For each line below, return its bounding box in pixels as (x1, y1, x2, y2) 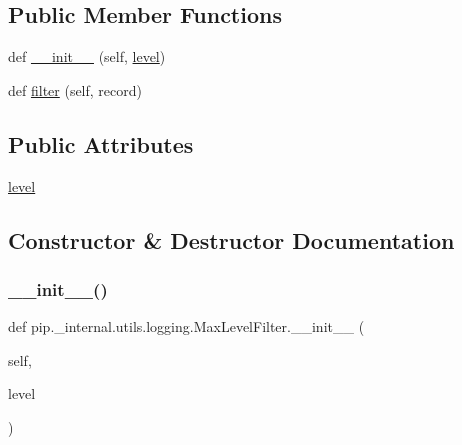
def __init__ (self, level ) (8, 46, 166, 67)
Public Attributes (8, 128, 194, 159)
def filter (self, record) (8, 79, 142, 100)
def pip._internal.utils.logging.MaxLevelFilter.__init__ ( (8, 316, 365, 337)
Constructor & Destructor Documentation (8, 224, 455, 255)
